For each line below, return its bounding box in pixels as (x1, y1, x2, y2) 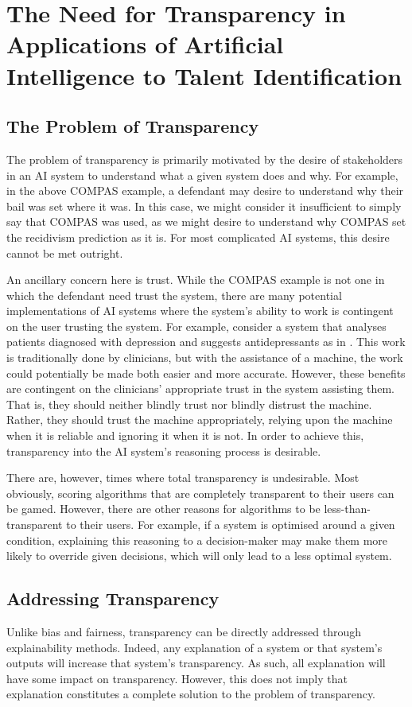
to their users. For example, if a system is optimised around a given (66, 516, 395, 533)
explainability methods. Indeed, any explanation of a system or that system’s (6, 639, 383, 655)
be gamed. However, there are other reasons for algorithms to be (6, 500, 321, 517)
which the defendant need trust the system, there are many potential (6, 286, 342, 303)
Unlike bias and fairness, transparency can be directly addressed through (6, 623, 362, 639)
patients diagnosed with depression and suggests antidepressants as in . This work (6, 333, 406, 350)
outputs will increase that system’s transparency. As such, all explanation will (6, 655, 386, 671)
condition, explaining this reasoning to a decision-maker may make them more (6, 531, 388, 548)
